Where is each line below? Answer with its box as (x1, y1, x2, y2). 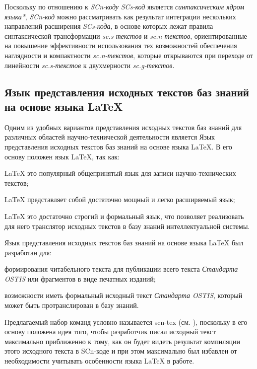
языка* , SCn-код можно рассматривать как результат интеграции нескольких (4, 11, 236, 21)
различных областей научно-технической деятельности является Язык (4, 132, 215, 142)
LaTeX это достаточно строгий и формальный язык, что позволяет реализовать (4, 211, 244, 221)
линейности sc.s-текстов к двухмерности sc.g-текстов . (4, 60, 175, 70)
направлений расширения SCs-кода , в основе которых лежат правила (4, 21, 213, 31)
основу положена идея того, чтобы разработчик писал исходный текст (4, 326, 216, 337)
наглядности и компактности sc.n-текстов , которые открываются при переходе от (4, 50, 254, 60)
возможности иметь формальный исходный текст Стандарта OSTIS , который (4, 290, 243, 300)
